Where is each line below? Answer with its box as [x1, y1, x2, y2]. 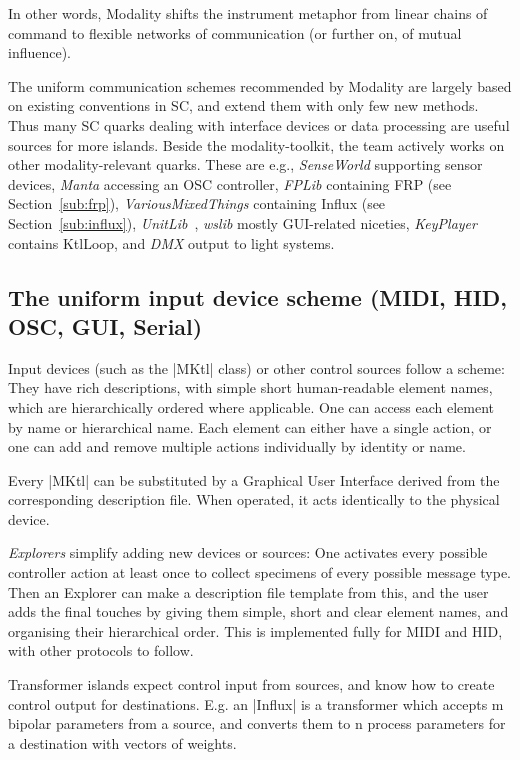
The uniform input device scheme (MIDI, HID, [8, 281, 508, 312]
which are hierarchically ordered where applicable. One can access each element [8, 396, 495, 417]
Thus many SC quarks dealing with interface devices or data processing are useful [8, 114, 510, 135]
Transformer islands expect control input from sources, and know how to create [8, 674, 495, 695]
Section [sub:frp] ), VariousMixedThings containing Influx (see [8, 193, 386, 214]
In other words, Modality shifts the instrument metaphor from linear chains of [8, 3, 488, 23]
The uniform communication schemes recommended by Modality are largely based [8, 75, 512, 96]
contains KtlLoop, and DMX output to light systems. [8, 232, 335, 253]
